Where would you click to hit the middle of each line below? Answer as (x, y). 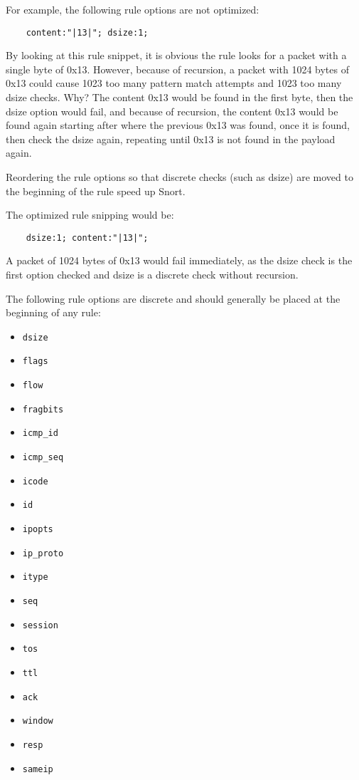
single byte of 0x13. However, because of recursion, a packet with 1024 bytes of (177, 69)
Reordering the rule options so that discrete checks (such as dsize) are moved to (179, 177)
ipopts (38, 530)
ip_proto (43, 553)
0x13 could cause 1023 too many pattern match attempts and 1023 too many (174, 83)
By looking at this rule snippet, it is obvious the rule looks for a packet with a (176, 55)
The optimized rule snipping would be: (90, 215)
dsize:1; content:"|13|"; (87, 238)
